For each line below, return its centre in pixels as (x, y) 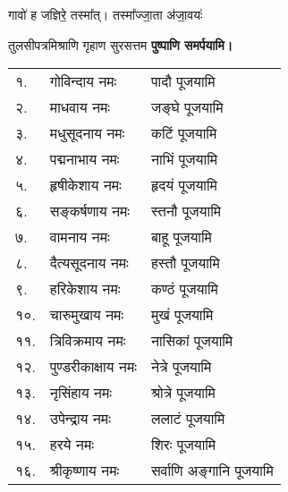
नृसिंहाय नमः (80, 393)
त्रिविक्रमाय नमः (88, 341)
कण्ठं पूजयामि (184, 289)
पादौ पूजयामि (183, 81)
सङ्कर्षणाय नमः (90, 211)
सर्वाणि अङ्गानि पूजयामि (212, 471)
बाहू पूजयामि (181, 237)
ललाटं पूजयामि (188, 419)
